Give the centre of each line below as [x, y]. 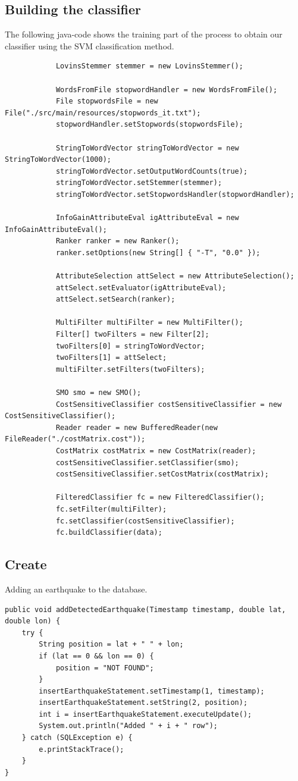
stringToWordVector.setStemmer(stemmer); [139, 183]
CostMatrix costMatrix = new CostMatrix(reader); [156, 451]
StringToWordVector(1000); [58, 160]
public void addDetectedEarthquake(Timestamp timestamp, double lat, [145, 609]
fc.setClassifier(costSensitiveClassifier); [145, 521]
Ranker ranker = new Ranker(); [117, 241]
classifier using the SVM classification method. [90, 46]
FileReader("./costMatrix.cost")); [75, 439]
